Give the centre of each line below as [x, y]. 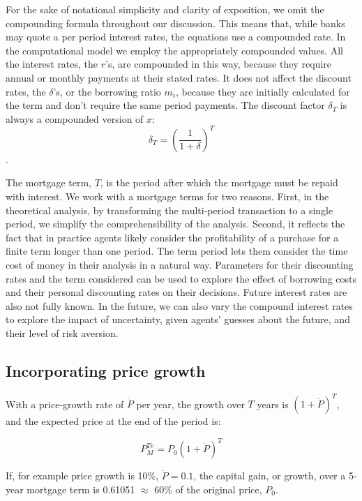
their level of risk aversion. [62, 332]
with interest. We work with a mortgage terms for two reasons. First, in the [167, 196]
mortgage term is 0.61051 [81, 489]
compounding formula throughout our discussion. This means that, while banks [175, 23]
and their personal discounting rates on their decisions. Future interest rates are [176, 292]
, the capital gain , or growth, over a [270, 476]
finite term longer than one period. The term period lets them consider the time [177, 251]
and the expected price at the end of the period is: [113, 421]
